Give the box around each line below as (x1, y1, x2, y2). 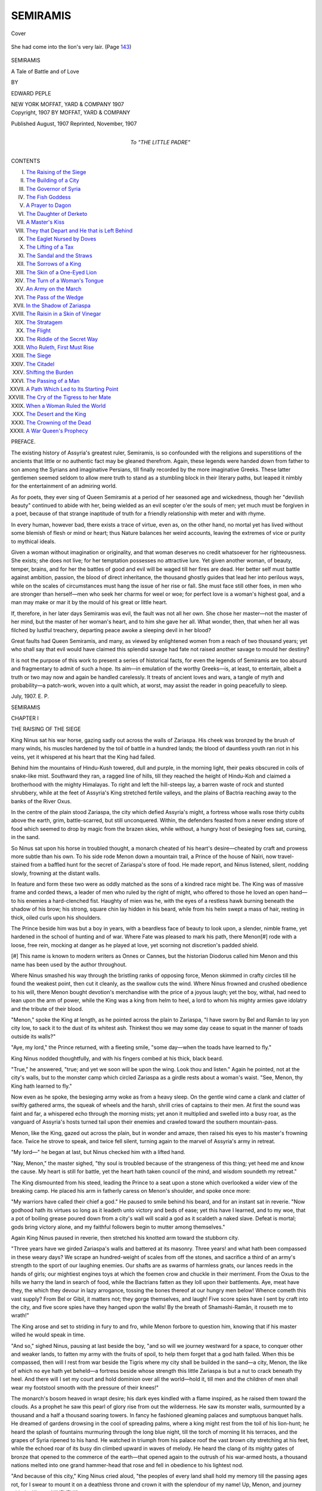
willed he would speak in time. (11, 1331, 86, 1338)
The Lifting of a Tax (26, 243, 74, 250)
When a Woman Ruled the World (26, 402, 106, 409)
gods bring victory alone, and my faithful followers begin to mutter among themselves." (11, 1223, 225, 1230)
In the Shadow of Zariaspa (26, 302, 91, 310)
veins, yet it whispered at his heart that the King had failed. (11, 753, 156, 760)
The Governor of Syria (26, 185, 81, 192)
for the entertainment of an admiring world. (11, 482, 117, 490)
